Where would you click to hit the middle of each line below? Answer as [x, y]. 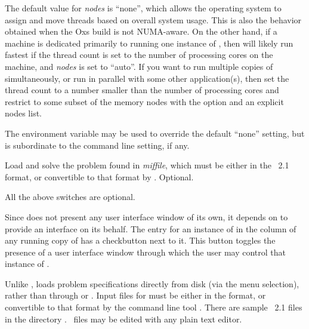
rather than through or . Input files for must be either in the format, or [135, 295]
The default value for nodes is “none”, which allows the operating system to [143, 8]
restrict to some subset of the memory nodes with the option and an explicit [144, 101]
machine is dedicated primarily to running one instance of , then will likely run [149, 43]
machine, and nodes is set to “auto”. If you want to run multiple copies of [139, 66]
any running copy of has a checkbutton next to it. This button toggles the [140, 240]
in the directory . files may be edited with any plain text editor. [123, 319]
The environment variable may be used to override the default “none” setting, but [155, 133]
